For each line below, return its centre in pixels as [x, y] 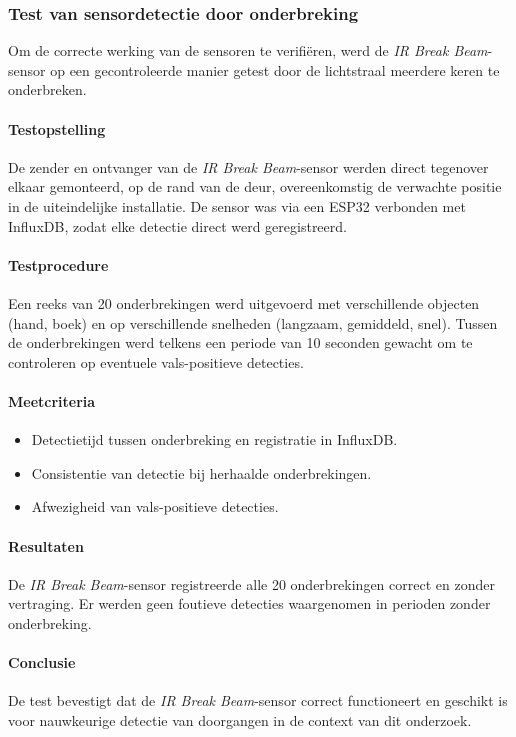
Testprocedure [58, 264]
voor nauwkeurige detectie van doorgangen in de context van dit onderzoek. [240, 719]
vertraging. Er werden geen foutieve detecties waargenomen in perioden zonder [249, 603]
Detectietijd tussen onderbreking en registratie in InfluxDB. [214, 439]
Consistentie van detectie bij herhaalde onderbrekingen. [201, 472]
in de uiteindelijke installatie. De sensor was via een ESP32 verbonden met [237, 205]
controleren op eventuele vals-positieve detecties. [156, 361]
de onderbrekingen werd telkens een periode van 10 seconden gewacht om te [240, 342]
